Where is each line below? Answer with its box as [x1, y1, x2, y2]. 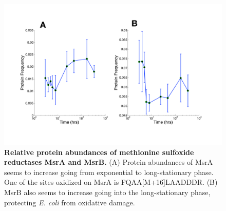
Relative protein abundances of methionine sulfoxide [4, 146, 194, 157]
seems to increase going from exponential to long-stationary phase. [4, 166, 214, 177]
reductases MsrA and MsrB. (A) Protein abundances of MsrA [4, 157, 213, 167]
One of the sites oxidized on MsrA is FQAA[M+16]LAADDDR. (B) [4, 177, 218, 187]
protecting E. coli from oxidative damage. [4, 197, 135, 207]
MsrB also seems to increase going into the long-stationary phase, [4, 187, 211, 198]
